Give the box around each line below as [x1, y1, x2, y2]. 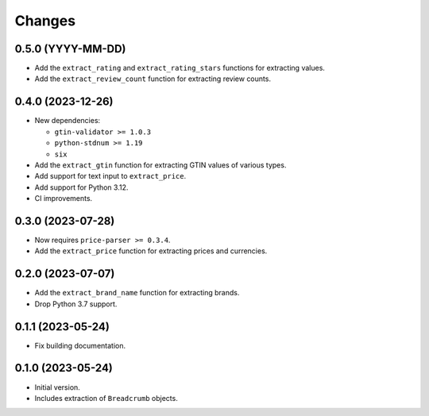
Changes [14, 12, 75, 29]
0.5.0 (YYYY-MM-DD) [14, 42, 126, 56]
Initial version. [34, 382, 81, 392]
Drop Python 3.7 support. [34, 299, 118, 309]
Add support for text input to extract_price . [34, 171, 187, 181]
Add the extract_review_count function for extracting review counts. [34, 74, 272, 83]
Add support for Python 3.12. [34, 183, 129, 192]
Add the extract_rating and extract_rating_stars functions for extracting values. [34, 64, 326, 73]
